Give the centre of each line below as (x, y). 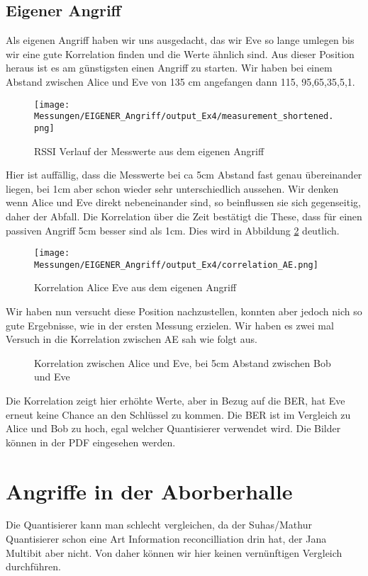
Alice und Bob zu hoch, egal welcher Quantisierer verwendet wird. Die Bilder (173, 428)
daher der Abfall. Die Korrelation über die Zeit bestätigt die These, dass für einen (184, 216)
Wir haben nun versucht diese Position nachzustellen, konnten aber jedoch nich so (184, 311)
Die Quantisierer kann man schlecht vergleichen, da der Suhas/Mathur (159, 525)
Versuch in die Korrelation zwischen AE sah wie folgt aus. (132, 339)
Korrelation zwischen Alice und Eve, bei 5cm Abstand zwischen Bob (183, 362)
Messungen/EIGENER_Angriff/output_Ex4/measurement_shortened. (184, 117)
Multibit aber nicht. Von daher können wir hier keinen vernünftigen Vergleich (174, 552)
